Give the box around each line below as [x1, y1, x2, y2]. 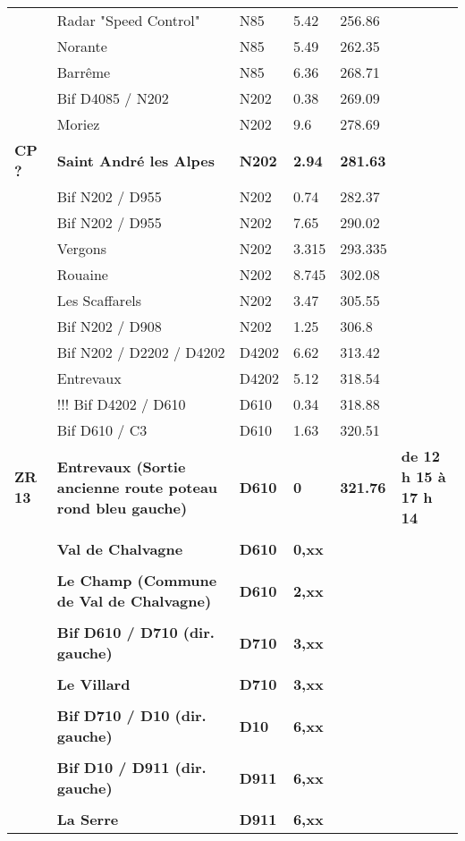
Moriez [56, 114, 100, 134]
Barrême [56, 62, 111, 82]
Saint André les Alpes [56, 149, 215, 171]
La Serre [56, 809, 119, 829]
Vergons [56, 238, 107, 259]
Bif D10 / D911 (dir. [56, 757, 207, 777]
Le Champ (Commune [56, 570, 217, 590]
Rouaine [56, 264, 108, 285]
